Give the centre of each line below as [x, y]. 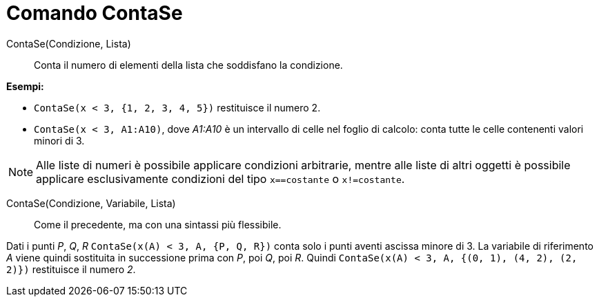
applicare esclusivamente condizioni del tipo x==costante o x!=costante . [220, 179]
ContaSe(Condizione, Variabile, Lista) [91, 203]
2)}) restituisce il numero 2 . [71, 269]
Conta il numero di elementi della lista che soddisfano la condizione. [188, 65]
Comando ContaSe [95, 13]
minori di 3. [59, 140]
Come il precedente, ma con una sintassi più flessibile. [158, 224]
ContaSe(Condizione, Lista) [69, 43]
